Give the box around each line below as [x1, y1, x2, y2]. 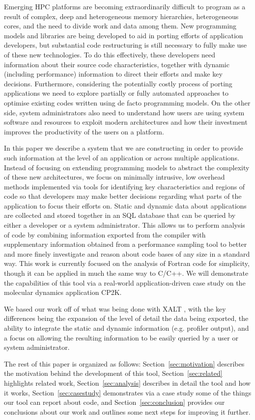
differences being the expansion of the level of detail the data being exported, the [4, 313, 249, 323]
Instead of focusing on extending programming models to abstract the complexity [4, 162, 250, 172]
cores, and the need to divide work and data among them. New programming [4, 21, 237, 31]
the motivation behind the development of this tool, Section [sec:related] [4, 368, 223, 378]
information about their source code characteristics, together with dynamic [4, 59, 229, 69]
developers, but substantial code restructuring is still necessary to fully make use [4, 40, 247, 50]
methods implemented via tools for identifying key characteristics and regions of [4, 181, 245, 191]
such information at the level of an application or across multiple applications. [4, 152, 239, 162]
